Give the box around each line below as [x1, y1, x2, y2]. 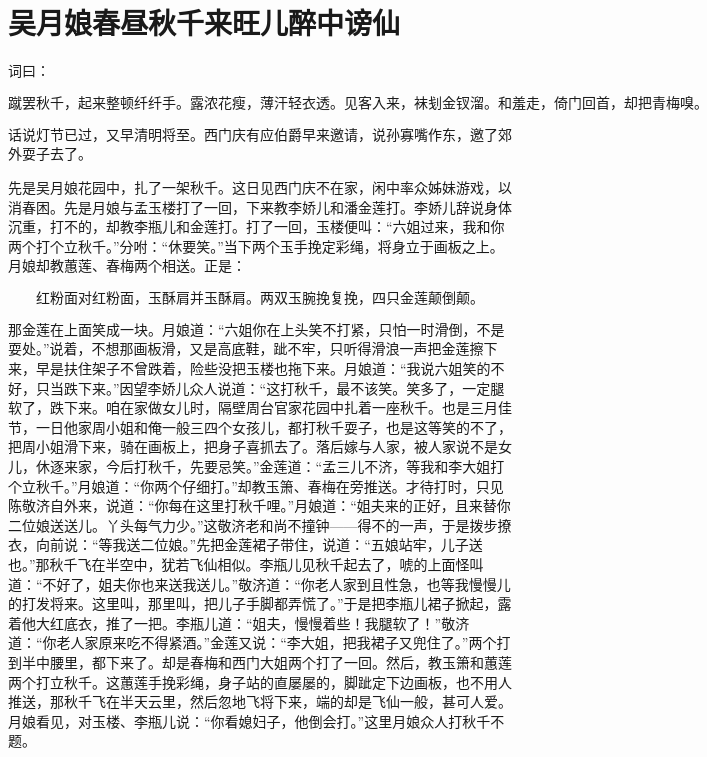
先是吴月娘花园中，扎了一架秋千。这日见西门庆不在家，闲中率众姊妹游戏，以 [8, 176, 512, 197]
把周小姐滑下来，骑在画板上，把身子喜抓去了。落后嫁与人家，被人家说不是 [8, 436, 498, 457]
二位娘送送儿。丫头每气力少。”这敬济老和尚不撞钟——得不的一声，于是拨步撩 [8, 514, 512, 535]
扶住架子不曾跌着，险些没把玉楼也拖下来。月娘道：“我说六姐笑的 [63, 358, 491, 379]
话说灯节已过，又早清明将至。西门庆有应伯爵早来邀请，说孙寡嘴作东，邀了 [8, 123, 498, 144]
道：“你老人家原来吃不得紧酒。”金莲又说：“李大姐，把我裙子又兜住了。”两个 [8, 632, 497, 653]
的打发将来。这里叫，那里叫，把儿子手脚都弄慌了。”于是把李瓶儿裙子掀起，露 [8, 593, 512, 614]
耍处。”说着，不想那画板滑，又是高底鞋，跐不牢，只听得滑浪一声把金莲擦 [8, 338, 484, 359]
